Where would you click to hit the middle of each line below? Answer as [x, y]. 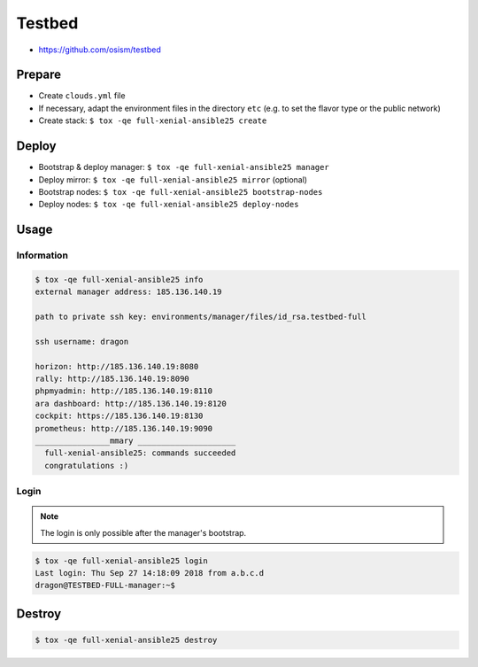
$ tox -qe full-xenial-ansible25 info [119, 279]
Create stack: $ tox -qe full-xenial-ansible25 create [153, 120]
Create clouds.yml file [82, 96]
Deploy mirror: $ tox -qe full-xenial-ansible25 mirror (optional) [173, 179]
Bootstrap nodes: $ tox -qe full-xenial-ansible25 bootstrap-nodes [181, 191]
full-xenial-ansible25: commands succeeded [140, 453]
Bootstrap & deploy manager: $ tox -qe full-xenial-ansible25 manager [184, 167]
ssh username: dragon [82, 341]
